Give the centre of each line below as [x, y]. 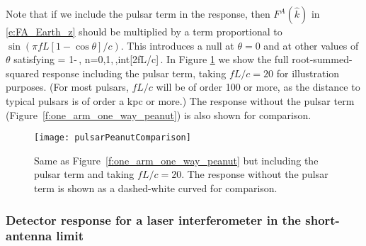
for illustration [308, 73]
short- [322, 219]
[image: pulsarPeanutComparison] [113, 138]
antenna [29, 236]
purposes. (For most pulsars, [67, 87]
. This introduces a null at [177, 45]
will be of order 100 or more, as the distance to [258, 87]
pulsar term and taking [84, 174]
